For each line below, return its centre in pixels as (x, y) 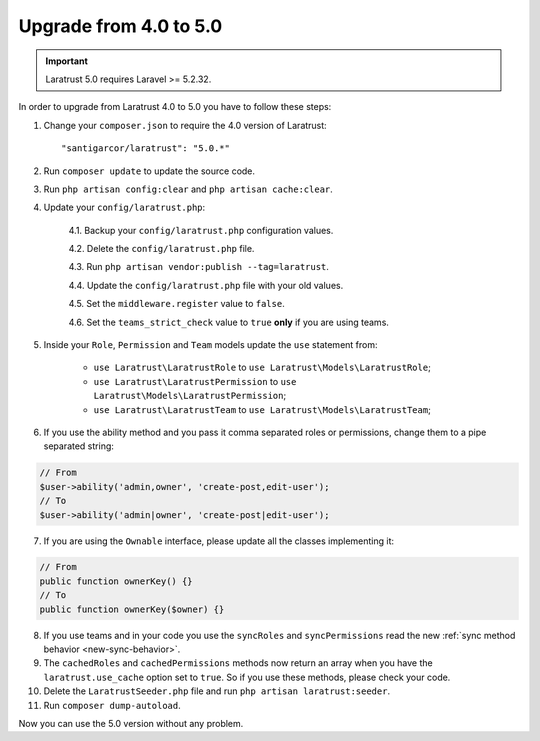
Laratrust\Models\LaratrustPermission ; (190, 396)
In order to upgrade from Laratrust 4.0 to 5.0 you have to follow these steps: (175, 107)
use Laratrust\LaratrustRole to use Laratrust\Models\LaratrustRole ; (262, 367)
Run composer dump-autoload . (112, 705)
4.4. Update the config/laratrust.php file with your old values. (206, 285)
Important (67, 61)
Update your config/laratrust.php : (124, 207)
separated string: (79, 446)
